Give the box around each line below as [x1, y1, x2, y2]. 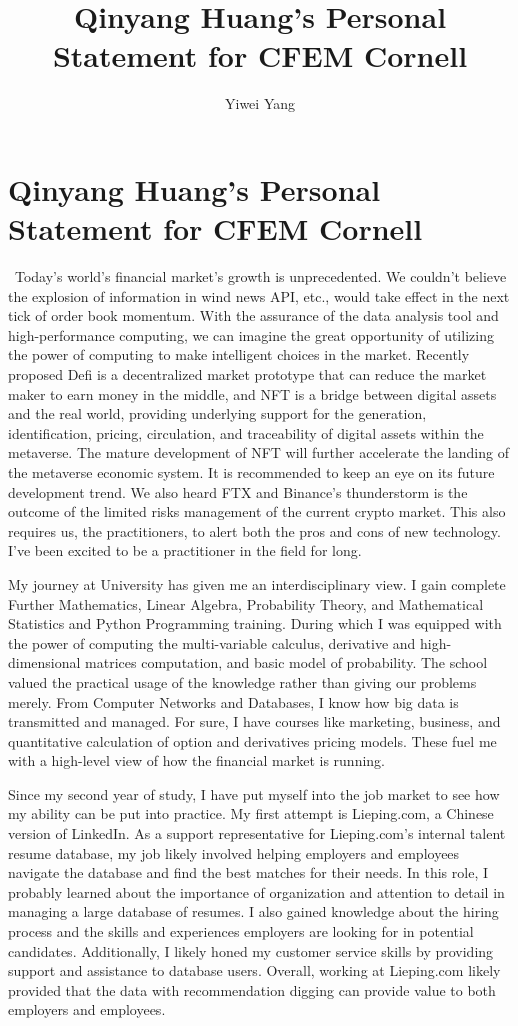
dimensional [8, 652, 81, 673]
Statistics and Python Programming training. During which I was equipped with [8, 613, 502, 634]
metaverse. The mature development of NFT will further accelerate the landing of [8, 442, 509, 463]
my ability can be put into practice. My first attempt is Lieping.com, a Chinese [8, 803, 494, 824]
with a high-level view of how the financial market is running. [8, 750, 386, 771]
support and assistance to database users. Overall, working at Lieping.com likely [8, 960, 501, 981]
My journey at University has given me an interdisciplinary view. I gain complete [8, 573, 506, 594]
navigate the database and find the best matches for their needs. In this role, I [8, 862, 488, 883]
